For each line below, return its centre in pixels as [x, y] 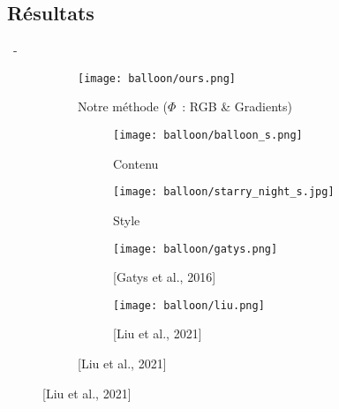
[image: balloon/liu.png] [189, 305]
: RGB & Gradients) [237, 106]
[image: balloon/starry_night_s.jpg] [224, 192]
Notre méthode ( [123, 106]
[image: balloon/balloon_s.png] [208, 136]
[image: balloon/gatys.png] [196, 249]
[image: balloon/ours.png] [157, 78]
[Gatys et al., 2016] [165, 277]
